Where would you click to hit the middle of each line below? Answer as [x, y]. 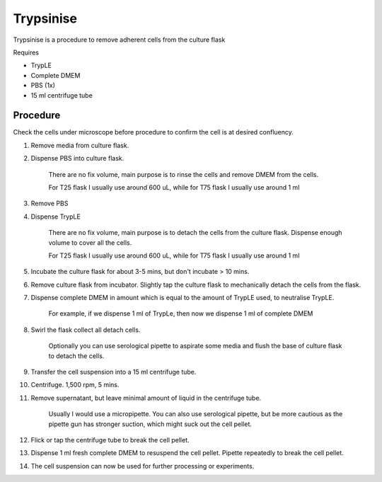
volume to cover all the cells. [90, 242]
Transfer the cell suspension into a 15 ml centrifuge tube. [114, 372]
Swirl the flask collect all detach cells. [86, 330]
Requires [26, 52]
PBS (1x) [43, 86]
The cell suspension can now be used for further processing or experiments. [143, 466]
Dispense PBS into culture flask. [77, 159]
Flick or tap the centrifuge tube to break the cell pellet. [110, 440]
